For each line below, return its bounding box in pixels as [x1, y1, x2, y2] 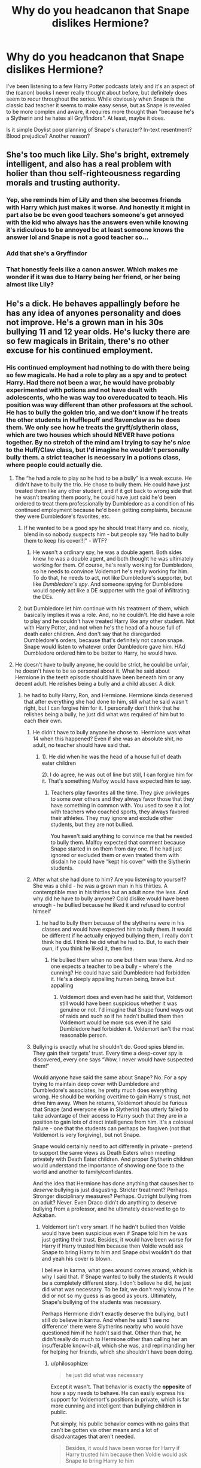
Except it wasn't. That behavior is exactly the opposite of [50, 1383, 192, 1390]
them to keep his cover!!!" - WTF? [23, 537, 108, 544]
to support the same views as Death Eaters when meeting [32, 1149, 175, 1156]
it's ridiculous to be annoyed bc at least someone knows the [6, 226, 184, 234]
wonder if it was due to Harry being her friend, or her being [6, 273, 181, 282]
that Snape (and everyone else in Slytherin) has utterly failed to [32, 1106, 188, 1113]
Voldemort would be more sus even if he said [59, 1019, 172, 1026]
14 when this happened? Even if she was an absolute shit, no [32, 735, 183, 742]
